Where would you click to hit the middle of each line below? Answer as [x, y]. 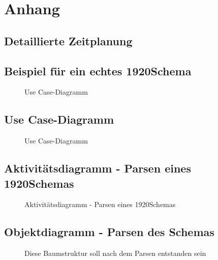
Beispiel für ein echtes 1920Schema [98, 70]
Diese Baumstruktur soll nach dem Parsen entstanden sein [115, 253]
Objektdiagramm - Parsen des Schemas [109, 232]
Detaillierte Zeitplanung [68, 40]
